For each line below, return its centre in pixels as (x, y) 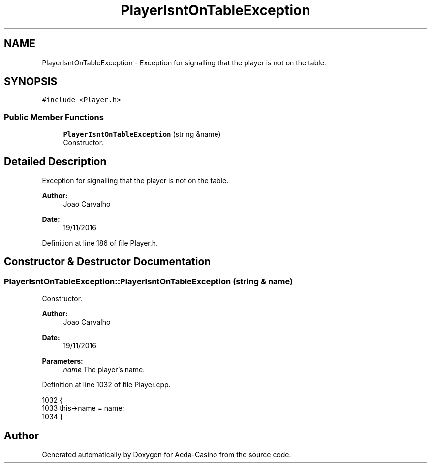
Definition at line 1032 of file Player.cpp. (106, 385)
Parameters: (62, 361)
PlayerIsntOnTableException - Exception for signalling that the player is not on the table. (184, 62)
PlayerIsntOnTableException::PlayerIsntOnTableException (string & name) (149, 281)
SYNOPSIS (31, 82)
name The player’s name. (104, 370)
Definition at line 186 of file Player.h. (100, 243)
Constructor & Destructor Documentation (108, 262)
